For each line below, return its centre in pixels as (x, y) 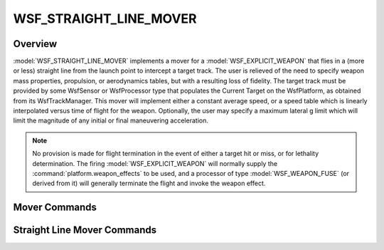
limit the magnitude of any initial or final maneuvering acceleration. (111, 120)
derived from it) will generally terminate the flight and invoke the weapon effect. (149, 183)
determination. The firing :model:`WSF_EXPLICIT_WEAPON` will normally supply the (155, 163)
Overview (35, 44)
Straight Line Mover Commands (85, 230)
